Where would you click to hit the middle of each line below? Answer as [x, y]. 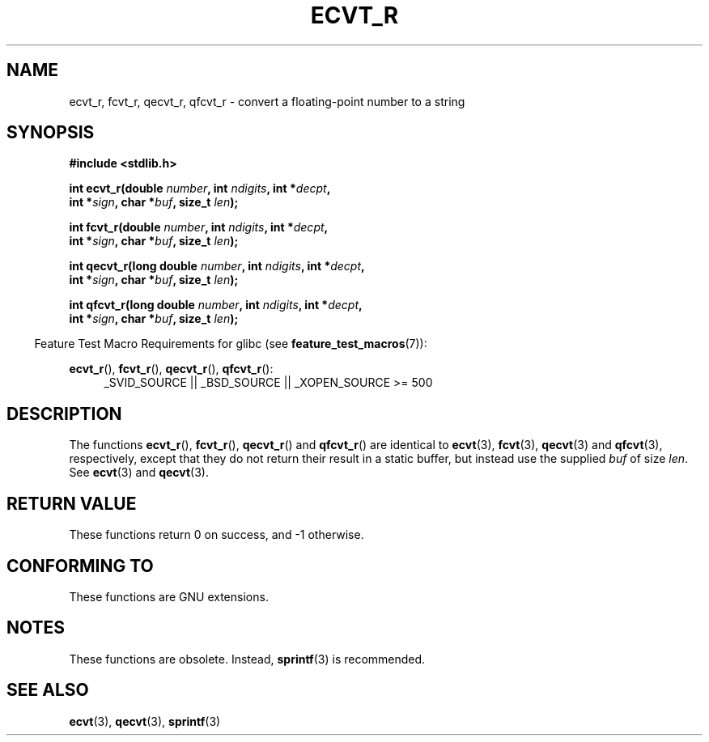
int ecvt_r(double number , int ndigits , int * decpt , [200, 189]
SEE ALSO [48, 690]
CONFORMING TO [80, 566]
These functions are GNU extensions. [169, 596]
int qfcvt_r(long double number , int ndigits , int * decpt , [216, 305]
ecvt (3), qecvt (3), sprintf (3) [145, 721]
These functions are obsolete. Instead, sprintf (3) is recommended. [247, 659]
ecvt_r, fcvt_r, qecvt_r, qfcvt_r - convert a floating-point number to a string [267, 101]
